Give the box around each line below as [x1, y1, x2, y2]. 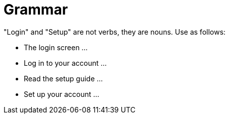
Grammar [4, 1, 68, 18]
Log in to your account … [24, 58, 107, 67]
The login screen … [24, 43, 88, 52]
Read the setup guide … [24, 74, 103, 83]
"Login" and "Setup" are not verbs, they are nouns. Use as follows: [4, 27, 226, 36]
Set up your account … [24, 89, 100, 98]
